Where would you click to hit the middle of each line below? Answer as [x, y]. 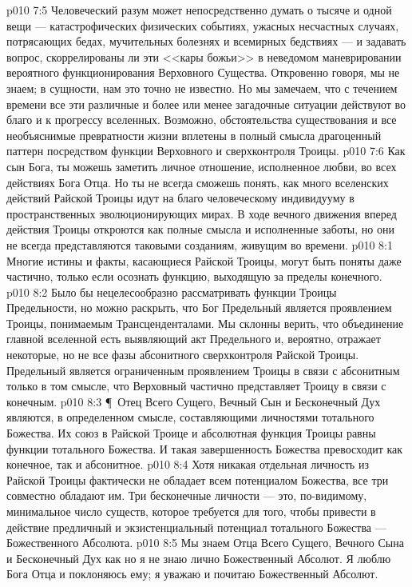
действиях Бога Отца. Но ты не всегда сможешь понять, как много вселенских [198, 182]
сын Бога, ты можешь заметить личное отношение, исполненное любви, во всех [202, 166]
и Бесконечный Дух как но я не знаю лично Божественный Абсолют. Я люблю [199, 558]
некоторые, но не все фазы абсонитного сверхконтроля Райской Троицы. [183, 355]
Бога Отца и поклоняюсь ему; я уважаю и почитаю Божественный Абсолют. [192, 574]
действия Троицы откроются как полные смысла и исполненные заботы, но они [200, 229]
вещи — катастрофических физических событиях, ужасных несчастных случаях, [203, 25]
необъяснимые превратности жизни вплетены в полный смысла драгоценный [194, 135]
